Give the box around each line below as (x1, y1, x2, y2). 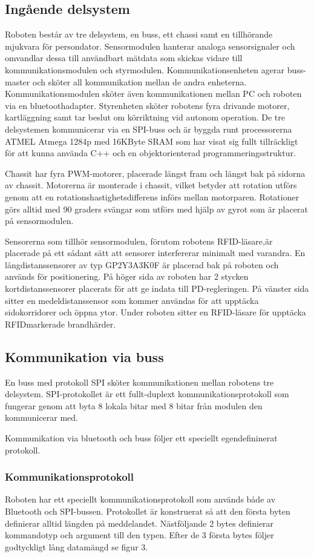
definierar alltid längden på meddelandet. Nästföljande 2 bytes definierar (5, 516, 274, 529)
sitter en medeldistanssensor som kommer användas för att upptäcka (5, 294, 259, 306)
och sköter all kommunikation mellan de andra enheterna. (32, 75, 247, 88)
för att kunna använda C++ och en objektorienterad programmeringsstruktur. (5, 147, 296, 159)
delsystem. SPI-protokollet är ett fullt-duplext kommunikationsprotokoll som (5, 387, 289, 400)
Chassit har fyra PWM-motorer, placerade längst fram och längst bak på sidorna (5, 166, 306, 179)
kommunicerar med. (5, 411, 79, 424)
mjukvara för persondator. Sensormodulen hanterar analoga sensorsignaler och (5, 39, 295, 52)
